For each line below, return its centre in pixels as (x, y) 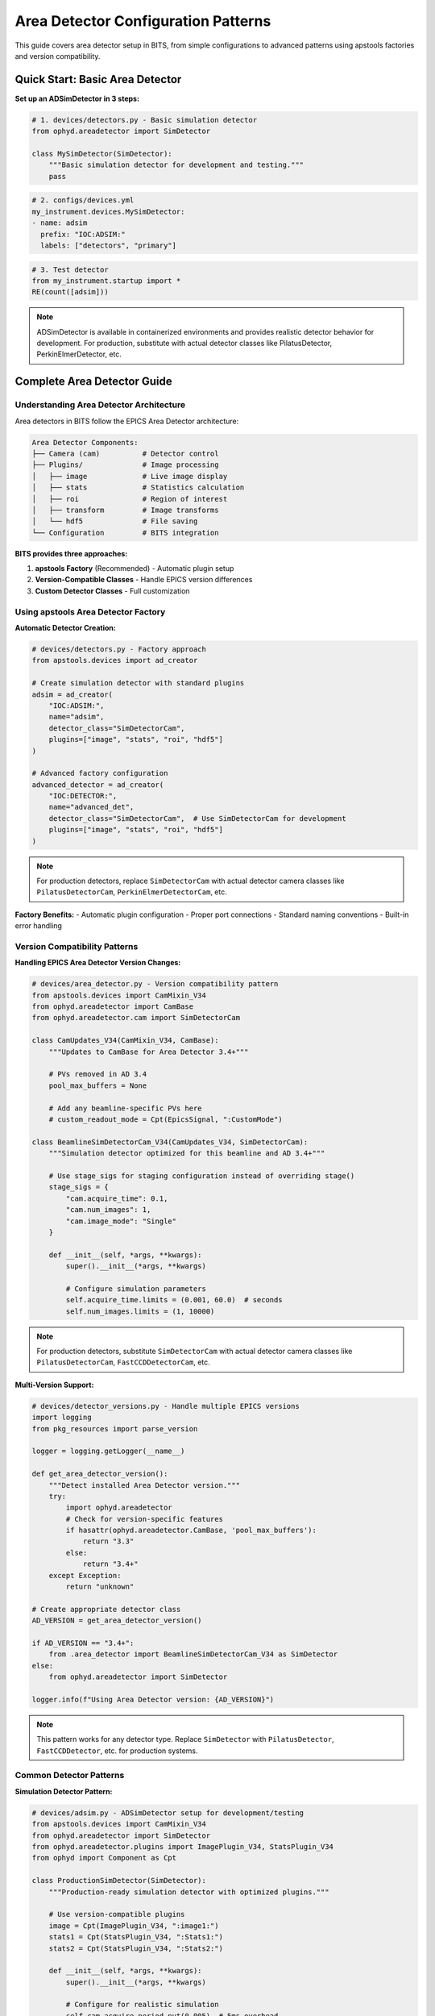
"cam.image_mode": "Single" (121, 1221)
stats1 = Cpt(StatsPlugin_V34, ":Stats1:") (136, 1937)
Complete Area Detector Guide (93, 382)
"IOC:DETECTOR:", (83, 796)
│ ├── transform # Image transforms (125, 510)
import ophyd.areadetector (119, 1508)
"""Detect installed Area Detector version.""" (145, 1485)
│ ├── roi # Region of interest (130, 499)
